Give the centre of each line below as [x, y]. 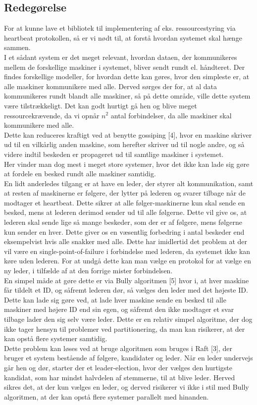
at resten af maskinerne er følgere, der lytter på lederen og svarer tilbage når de [125, 193]
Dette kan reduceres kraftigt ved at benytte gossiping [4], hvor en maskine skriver [128, 134]
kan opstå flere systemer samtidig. [56, 338]
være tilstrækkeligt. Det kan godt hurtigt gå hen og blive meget [101, 105]
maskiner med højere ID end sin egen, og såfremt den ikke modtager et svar [119, 309]
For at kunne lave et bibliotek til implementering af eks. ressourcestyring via [120, 28]
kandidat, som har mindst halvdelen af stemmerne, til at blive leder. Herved [120, 377]
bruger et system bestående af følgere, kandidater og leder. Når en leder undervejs [128, 358]
